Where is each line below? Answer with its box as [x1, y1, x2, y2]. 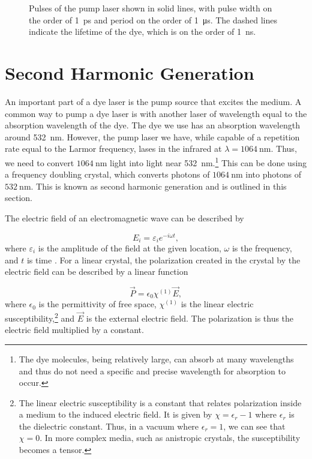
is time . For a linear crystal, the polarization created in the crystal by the [26, 253, 301, 266]
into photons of [245, 168, 301, 181]
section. [5, 191, 32, 204]
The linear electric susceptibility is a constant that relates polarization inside [19, 396, 302, 409]
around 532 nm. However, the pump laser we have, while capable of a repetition [5, 130, 300, 143]
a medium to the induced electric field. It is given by [19, 408, 212, 421]
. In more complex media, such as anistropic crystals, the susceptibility [40, 431, 301, 444]
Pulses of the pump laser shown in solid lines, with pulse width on [29, 2, 272, 14]
